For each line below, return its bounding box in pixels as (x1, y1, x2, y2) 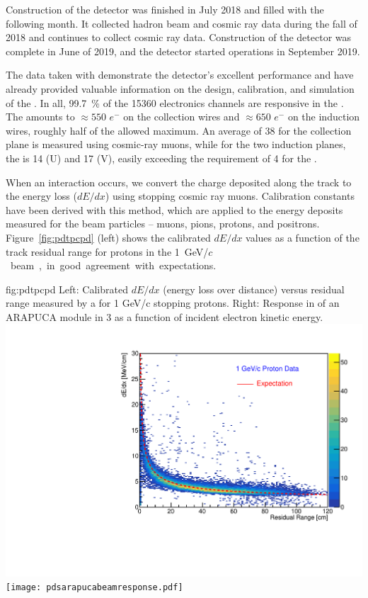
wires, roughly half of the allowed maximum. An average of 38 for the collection (6, 123, 352, 137)
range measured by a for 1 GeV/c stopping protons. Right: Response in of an (6, 295, 340, 310)
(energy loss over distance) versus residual (163, 281, 345, 296)
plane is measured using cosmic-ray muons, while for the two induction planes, (6, 137, 346, 152)
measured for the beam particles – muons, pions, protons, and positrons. (6, 216, 320, 231)
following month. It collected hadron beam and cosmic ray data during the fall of (6, 16, 357, 30)
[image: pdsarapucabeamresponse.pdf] (6, 582, 183, 593)
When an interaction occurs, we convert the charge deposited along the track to (6, 174, 352, 189)
